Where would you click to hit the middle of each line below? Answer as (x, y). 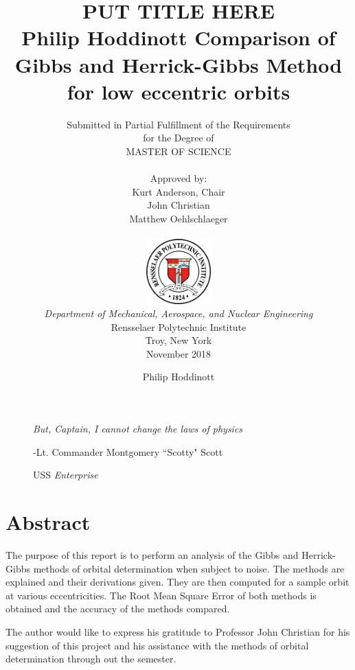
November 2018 (179, 353)
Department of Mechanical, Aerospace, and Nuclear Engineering (179, 313)
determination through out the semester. (91, 659)
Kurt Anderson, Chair (179, 191)
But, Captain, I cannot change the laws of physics (138, 429)
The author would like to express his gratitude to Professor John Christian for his (178, 631)
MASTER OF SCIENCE (179, 151)
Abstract (48, 522)
